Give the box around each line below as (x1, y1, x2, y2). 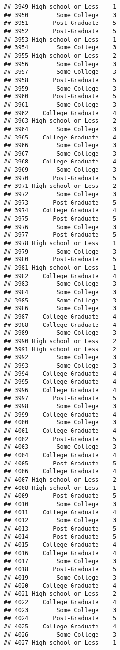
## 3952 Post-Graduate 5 (4, 27, 117, 35)
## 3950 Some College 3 (4, 11, 117, 19)
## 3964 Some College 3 (4, 125, 117, 133)
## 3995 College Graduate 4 (4, 378, 117, 386)
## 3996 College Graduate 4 (4, 386, 117, 394)
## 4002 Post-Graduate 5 (4, 435, 117, 442)
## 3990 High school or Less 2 (4, 337, 117, 345)
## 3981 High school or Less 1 (4, 264, 117, 271)
